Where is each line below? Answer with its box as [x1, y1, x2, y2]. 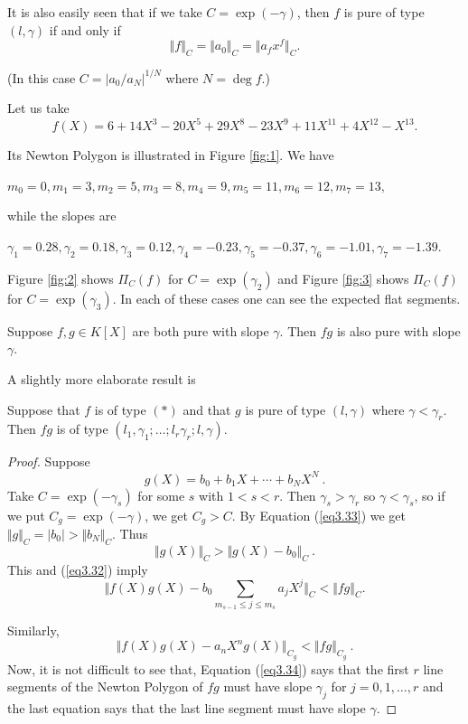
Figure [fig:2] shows [7, 268, 114, 287]
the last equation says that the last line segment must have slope [7, 699, 366, 718]
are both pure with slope [132, 321, 269, 340]
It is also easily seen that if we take [7, 3, 202, 21]
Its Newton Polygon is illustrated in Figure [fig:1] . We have [7, 146, 334, 165]
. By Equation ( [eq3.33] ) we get [231, 505, 406, 524]
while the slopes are [7, 206, 117, 225]
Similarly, [7, 621, 60, 640]
